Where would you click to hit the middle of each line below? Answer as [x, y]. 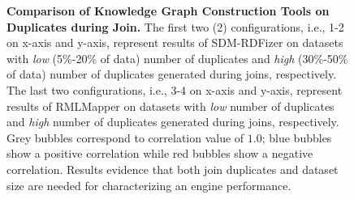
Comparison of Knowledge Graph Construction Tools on [168, 11]
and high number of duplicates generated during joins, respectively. [173, 122]
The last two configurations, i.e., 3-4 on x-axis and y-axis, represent [175, 89]
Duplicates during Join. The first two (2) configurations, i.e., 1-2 [175, 26]
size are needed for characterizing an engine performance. [149, 185]
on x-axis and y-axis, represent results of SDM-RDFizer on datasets [175, 42]
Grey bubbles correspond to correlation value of [125, 137]
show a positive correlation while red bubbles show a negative [160, 153]
